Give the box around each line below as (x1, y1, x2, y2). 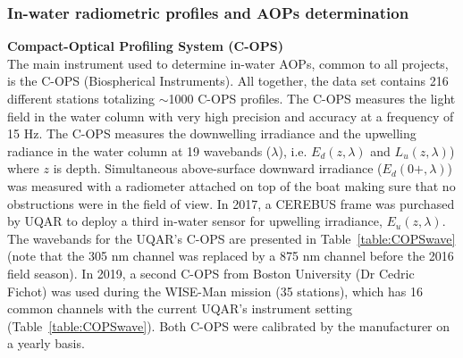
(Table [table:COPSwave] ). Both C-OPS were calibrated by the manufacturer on (7, 316, 450, 335)
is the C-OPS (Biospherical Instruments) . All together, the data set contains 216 (7, 71, 449, 90)
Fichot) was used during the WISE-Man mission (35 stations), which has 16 (7, 281, 423, 300)
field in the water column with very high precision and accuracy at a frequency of (7, 106, 454, 125)
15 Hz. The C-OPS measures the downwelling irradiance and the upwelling (7, 124, 417, 143)
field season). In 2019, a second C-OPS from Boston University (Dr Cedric (7, 263, 415, 282)
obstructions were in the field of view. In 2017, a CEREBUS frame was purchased (7, 194, 455, 212)
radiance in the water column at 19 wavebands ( (7, 141, 272, 160)
